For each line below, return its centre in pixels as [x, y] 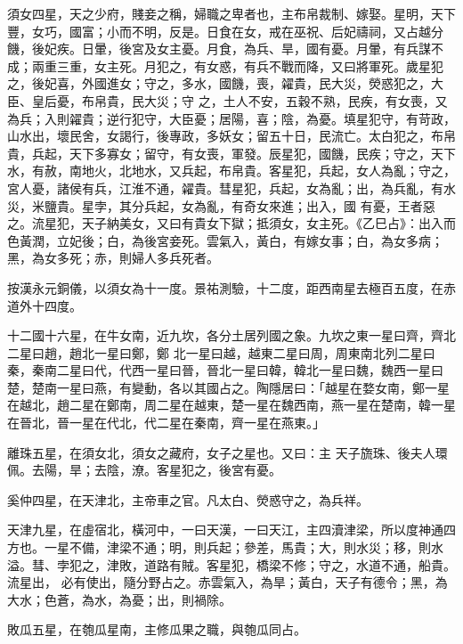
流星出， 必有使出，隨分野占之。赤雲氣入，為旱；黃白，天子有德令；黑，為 [227, 582]
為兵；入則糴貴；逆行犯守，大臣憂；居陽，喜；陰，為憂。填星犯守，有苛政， [231, 118]
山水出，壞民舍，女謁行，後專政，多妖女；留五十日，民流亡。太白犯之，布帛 [231, 136]
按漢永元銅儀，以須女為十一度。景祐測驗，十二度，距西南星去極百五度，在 [225, 287]
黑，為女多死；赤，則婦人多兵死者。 [113, 258]
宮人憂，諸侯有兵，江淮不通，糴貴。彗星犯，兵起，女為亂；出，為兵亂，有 [225, 187]
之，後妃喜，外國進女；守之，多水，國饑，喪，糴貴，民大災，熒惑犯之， [219, 83]
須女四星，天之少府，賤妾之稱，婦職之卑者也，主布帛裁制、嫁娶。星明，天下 [231, 13]
